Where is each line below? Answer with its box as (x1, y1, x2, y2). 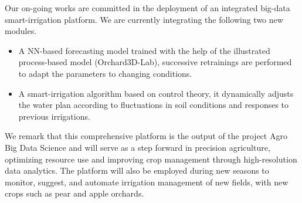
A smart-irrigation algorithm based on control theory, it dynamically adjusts (18, 87, 294, 99)
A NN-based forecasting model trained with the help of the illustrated (18, 44, 270, 56)
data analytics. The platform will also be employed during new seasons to (5, 164, 269, 177)
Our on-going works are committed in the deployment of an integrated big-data (5, 2, 290, 13)
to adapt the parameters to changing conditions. (18, 67, 192, 79)
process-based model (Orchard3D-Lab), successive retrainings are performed (18, 56, 292, 68)
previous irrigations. (18, 110, 90, 122)
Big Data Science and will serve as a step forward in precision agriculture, (5, 141, 270, 153)
